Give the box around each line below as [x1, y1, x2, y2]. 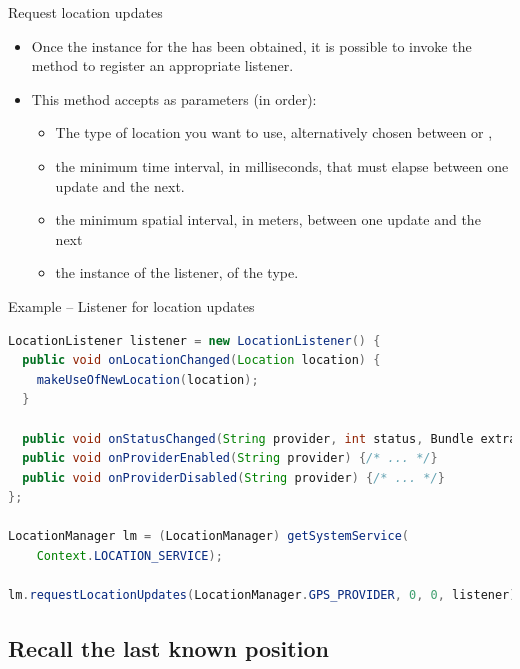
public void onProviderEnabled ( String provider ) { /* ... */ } [22, 451, 438, 466]
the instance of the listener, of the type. [55, 262, 299, 283]
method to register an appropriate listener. [31, 55, 294, 76]
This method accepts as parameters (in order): [31, 88, 317, 109]
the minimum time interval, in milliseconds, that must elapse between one [55, 155, 509, 176]
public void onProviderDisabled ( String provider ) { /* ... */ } [22, 470, 445, 485]
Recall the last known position [8, 633, 329, 664]
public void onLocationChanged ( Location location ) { [22, 353, 381, 368]
